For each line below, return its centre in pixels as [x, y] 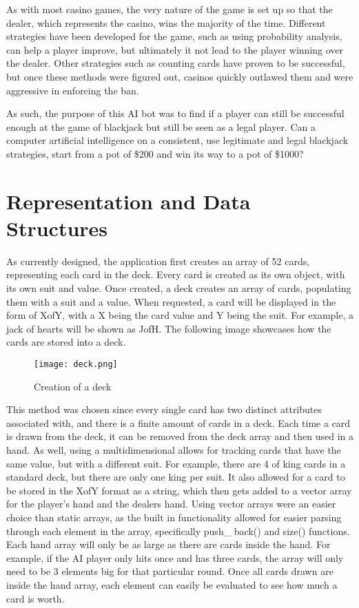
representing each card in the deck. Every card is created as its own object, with [176, 274]
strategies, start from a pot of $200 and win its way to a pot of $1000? [155, 153]
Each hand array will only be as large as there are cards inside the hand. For [168, 544]
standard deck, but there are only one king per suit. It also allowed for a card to [176, 477]
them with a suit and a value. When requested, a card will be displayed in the [171, 301]
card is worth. [35, 598]
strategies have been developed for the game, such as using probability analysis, [174, 36]
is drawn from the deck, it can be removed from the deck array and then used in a [180, 436]
